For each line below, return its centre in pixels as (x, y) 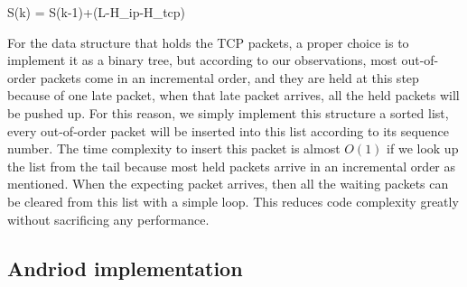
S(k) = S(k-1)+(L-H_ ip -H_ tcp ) (97, 12)
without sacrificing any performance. (108, 219)
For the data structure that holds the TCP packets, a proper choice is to (208, 42)
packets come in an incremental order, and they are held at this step (229, 77)
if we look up (423, 148)
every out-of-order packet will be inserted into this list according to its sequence (228, 130)
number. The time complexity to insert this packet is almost (174, 148)
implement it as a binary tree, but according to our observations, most (202, 60)
